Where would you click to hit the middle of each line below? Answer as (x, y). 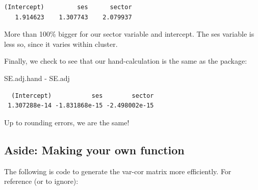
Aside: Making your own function (94, 150)
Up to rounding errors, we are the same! (67, 122)
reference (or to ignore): (41, 181)
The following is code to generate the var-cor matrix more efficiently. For (118, 171)
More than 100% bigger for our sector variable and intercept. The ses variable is (129, 34)
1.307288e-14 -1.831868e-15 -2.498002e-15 (81, 106)
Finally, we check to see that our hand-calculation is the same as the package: (126, 61)
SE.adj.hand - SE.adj (37, 78)
